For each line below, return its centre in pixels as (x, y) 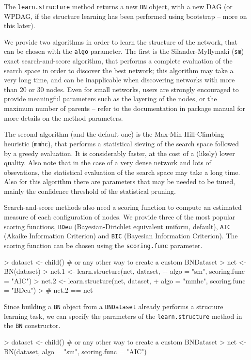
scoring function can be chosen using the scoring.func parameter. (103, 245)
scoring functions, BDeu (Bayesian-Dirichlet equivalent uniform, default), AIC (117, 226)
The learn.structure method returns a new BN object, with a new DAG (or (118, 6)
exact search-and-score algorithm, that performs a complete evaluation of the (118, 61)
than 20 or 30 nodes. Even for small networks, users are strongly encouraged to (121, 89)
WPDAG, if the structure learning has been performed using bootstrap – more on (125, 16)
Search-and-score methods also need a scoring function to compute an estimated (123, 207)
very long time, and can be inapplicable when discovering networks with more (119, 80)
